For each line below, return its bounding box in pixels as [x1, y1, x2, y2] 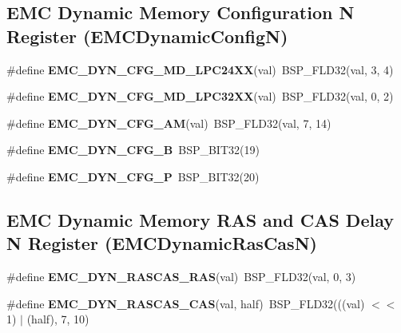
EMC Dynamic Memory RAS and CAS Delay [6, 207, 394, 232]
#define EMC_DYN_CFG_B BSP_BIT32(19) [6, 141, 260, 158]
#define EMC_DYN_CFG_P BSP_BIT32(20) [6, 168, 260, 184]
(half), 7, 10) [26, 311, 89, 327]
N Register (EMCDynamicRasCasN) [6, 231, 317, 256]
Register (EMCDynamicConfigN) [6, 23, 288, 48]
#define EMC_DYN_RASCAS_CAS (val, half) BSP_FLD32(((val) [6, 295, 365, 311]
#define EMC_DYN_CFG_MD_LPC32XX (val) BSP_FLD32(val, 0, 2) [6, 88, 394, 105]
